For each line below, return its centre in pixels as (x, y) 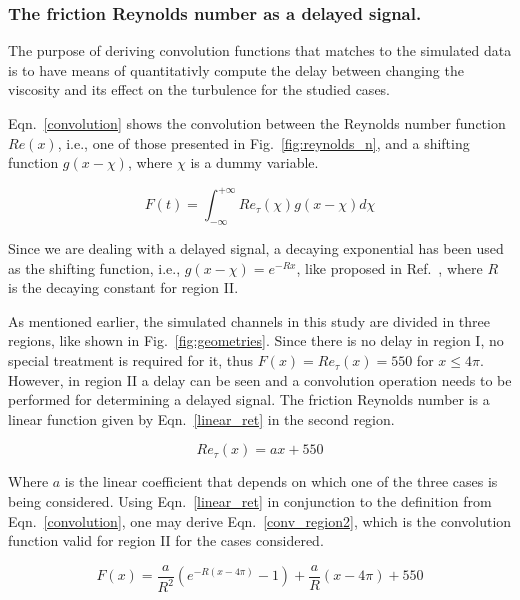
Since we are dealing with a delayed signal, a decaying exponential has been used (256, 248)
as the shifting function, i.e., (94, 267)
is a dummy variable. (254, 162)
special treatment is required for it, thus (130, 360)
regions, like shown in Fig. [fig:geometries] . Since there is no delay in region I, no (256, 340)
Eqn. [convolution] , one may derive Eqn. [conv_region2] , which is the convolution (260, 520)
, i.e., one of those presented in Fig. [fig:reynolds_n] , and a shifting (263, 142)
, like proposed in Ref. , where (389, 267)
